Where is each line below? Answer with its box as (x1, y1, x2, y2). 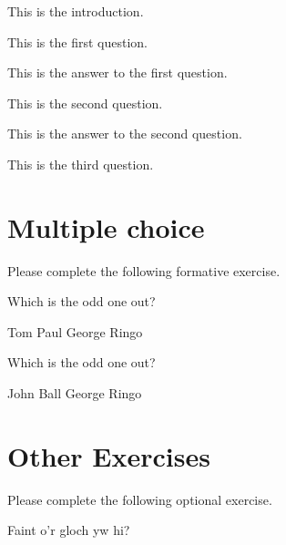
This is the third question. (7, 154, 154, 173)
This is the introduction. (7, 2, 144, 20)
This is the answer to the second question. (7, 124, 242, 143)
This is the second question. (7, 93, 163, 112)
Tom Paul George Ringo (7, 322, 143, 341)
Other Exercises (7, 437, 210, 474)
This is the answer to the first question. (7, 63, 228, 82)
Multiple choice (7, 208, 205, 245)
